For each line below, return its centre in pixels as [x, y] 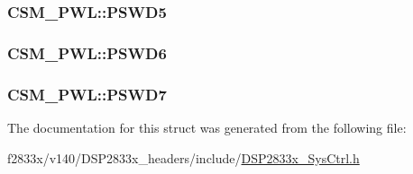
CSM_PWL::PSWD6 [87, 52]
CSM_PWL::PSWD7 [87, 94]
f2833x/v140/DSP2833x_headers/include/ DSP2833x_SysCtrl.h [184, 157]
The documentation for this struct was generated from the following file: [207, 127]
